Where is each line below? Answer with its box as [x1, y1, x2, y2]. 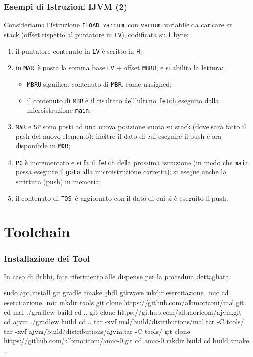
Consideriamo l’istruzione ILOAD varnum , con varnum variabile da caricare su [4, 20, 233, 30]
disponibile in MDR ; [15, 141, 71, 151]
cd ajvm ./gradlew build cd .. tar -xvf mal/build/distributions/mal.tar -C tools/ [4, 316, 244, 327]
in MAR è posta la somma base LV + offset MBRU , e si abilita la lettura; [15, 62, 224, 72]
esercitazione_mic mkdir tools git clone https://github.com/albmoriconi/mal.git [4, 297, 244, 308]
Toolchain [4, 221, 70, 241]
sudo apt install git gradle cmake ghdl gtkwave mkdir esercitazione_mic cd [4, 287, 229, 298]
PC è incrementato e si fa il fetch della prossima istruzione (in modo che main [15, 157, 249, 167]
